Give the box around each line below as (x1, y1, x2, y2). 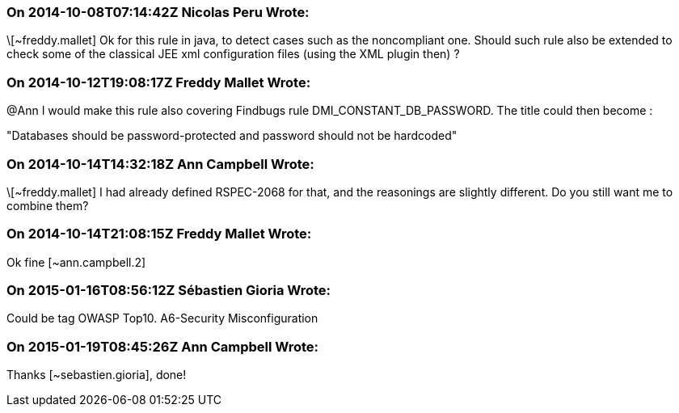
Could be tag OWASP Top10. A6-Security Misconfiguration (6, 311, 318, 326)
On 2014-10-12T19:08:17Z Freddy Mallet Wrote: (6, 74, 311, 91)
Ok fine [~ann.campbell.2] (6, 255, 146, 269)
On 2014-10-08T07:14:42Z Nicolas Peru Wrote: (6, 4, 310, 20)
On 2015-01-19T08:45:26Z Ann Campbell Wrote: (6, 338, 319, 355)
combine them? (6, 198, 89, 213)
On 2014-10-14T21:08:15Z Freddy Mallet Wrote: (6, 225, 312, 242)
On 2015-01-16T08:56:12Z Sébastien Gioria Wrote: (6, 282, 331, 298)
